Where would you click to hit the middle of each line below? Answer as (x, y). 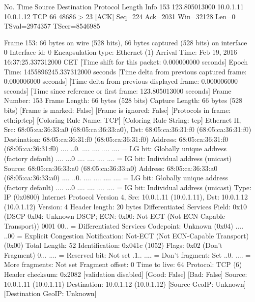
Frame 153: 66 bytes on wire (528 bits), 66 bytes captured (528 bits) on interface (126, 42)
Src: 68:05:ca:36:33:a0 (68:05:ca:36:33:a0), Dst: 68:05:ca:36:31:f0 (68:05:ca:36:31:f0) (128, 129)
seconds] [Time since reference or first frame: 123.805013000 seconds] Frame (118, 90)
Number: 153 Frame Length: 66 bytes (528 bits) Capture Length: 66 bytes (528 (123, 100)
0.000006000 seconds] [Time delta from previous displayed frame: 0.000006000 (121, 81)
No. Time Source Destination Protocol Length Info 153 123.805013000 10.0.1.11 (124, 6)
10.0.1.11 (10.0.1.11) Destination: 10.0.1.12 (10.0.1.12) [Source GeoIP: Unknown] (125, 284)
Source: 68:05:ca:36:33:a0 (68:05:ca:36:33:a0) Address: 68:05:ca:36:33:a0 (111, 168)
